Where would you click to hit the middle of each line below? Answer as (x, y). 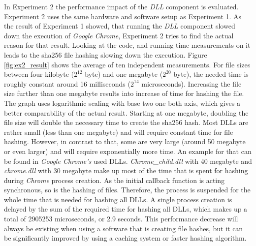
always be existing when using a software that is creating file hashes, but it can (124, 228)
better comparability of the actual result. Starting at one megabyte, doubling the (126, 112)
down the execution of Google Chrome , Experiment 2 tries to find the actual (119, 35)
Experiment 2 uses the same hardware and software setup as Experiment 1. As (123, 16)
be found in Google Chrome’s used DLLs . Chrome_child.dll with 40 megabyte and (128, 161)
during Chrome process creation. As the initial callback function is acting (114, 180)
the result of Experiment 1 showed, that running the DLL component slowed (120, 26)
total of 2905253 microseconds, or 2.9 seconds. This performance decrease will (121, 219)
